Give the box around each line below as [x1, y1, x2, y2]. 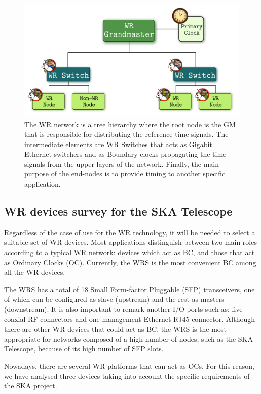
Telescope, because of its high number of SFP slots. [4, 343, 164, 354]
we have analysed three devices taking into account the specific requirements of [4, 370, 250, 381]
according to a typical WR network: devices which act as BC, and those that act [4, 247, 255, 258]
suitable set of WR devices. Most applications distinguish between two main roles [4, 237, 257, 247]
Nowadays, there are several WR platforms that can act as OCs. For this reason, [4, 361, 254, 371]
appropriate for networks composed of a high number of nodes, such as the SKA [4, 333, 253, 344]
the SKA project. [4, 380, 57, 391]
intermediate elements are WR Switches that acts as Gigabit [24, 138, 212, 149]
